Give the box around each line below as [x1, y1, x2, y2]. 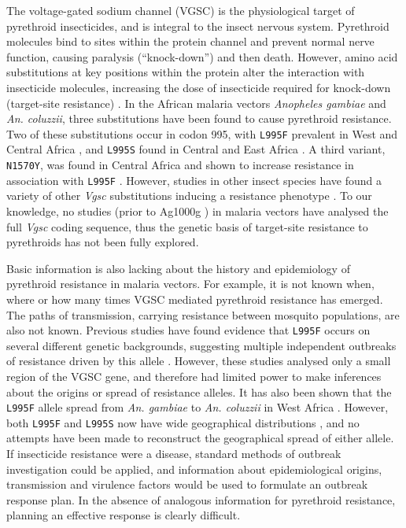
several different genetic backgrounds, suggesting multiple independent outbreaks [6, 337, 397, 353]
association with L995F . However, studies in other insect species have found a [6, 172, 382, 188]
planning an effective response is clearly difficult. [6, 507, 241, 523]
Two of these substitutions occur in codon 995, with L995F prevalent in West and [6, 125, 398, 142]
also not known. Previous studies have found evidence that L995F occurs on [6, 322, 371, 338]
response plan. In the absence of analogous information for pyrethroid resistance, [6, 491, 396, 508]
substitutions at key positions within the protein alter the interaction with [6, 64, 365, 80]
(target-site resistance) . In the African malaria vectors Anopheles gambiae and [6, 94, 386, 111]
